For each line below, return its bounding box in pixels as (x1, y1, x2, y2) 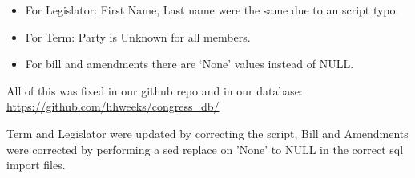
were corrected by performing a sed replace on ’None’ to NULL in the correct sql (6, 140, 404, 157)
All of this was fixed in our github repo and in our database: (6, 82, 303, 99)
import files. (6, 156, 66, 173)
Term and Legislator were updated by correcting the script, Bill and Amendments (6, 124, 409, 141)
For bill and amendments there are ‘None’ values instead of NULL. (25, 55, 354, 72)
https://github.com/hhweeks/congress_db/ (6, 98, 220, 115)
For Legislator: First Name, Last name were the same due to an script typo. (25, 2, 399, 18)
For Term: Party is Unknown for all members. (25, 28, 251, 45)
